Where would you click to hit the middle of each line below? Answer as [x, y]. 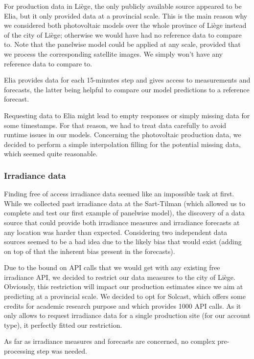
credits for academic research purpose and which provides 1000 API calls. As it [123, 306]
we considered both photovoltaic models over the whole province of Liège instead [125, 25]
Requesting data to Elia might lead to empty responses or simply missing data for [127, 115]
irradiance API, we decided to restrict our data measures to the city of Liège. [120, 277]
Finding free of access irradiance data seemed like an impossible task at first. [119, 194]
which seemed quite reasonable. [51, 154]
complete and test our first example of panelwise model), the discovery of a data [124, 213]
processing [19, 351]
